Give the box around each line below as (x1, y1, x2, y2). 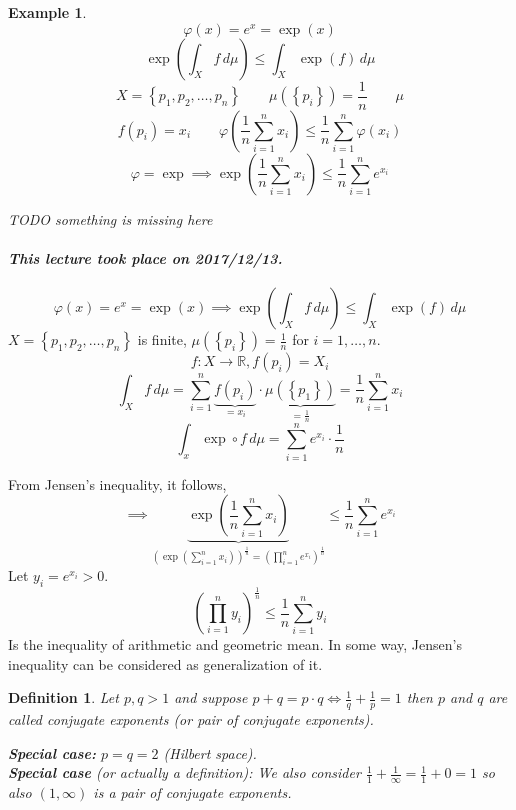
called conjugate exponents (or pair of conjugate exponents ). (8, 709, 374, 730)
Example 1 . (8, 2, 87, 22)
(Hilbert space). (163, 742, 257, 763)
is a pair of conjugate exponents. (93, 782, 292, 803)
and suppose (174, 687, 248, 708)
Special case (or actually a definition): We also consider (8, 762, 361, 783)
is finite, (137, 329, 187, 350)
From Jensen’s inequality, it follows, (8, 473, 227, 494)
